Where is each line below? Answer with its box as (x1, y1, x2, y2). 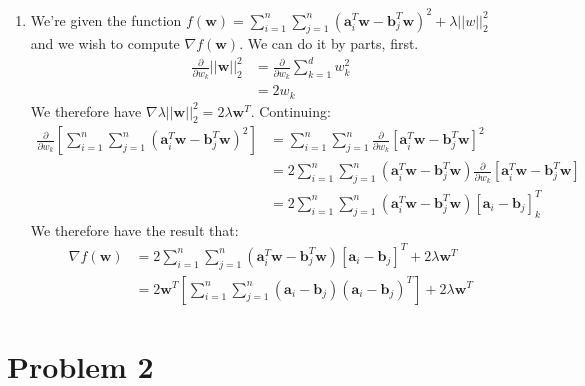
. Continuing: (250, 100, 331, 121)
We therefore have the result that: (30, 219, 239, 240)
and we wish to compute (30, 33, 180, 54)
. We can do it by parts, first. (239, 33, 419, 54)
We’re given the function (30, 9, 182, 30)
